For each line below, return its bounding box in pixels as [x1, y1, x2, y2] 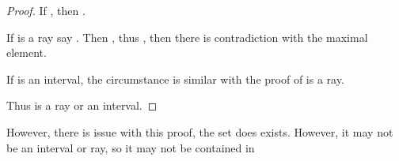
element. [6, 44, 47, 61]
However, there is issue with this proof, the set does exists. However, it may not [6, 123, 393, 140]
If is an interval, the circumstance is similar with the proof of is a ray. [6, 70, 344, 87]
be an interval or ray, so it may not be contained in [6, 139, 255, 155]
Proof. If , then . [6, 2, 85, 18]
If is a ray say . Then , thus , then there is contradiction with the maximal [6, 28, 368, 45]
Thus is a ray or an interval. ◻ [6, 97, 158, 114]
